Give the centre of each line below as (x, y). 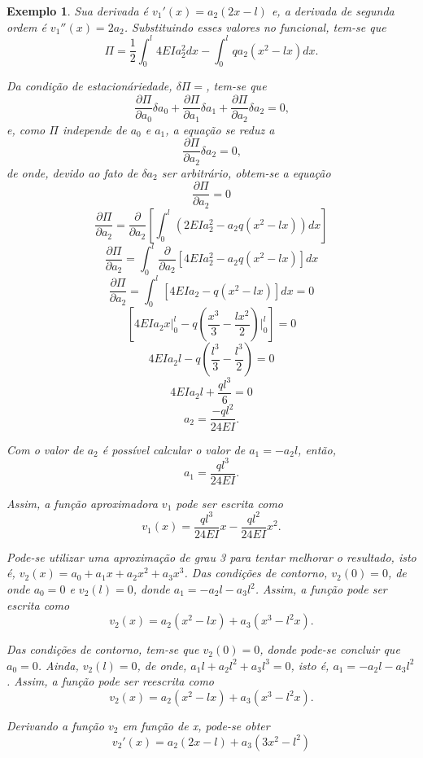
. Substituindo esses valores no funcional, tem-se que (255, 26)
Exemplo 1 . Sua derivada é (78, 11)
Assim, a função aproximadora (82, 503)
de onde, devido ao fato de (72, 172)
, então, (317, 449)
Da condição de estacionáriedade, (89, 86)
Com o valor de (45, 449)
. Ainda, (58, 665)
